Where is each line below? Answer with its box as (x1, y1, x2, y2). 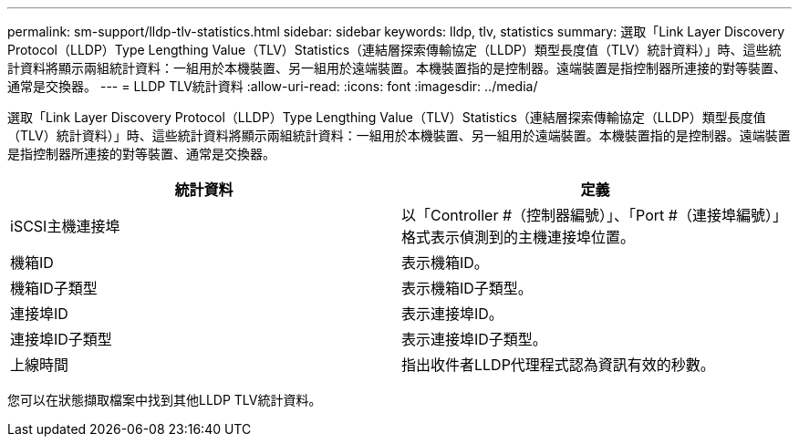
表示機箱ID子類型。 (401, 279, 533, 297)
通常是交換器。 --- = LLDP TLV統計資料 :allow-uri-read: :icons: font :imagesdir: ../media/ (7, 78, 538, 94)
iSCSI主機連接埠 (10, 217, 120, 235)
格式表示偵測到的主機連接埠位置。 (401, 228, 636, 246)
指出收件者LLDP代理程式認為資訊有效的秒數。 (401, 356, 715, 374)
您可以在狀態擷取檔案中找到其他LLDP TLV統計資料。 (7, 392, 322, 408)
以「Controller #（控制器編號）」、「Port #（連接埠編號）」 (401, 206, 787, 224)
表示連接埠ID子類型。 (401, 330, 547, 348)
